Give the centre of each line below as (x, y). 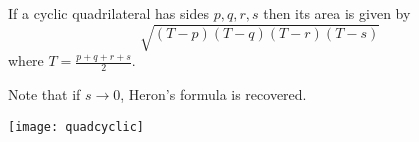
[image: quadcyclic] (76, 126)
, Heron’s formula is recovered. (213, 93)
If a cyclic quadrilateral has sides (108, 13)
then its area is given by (337, 13)
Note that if (44, 93)
